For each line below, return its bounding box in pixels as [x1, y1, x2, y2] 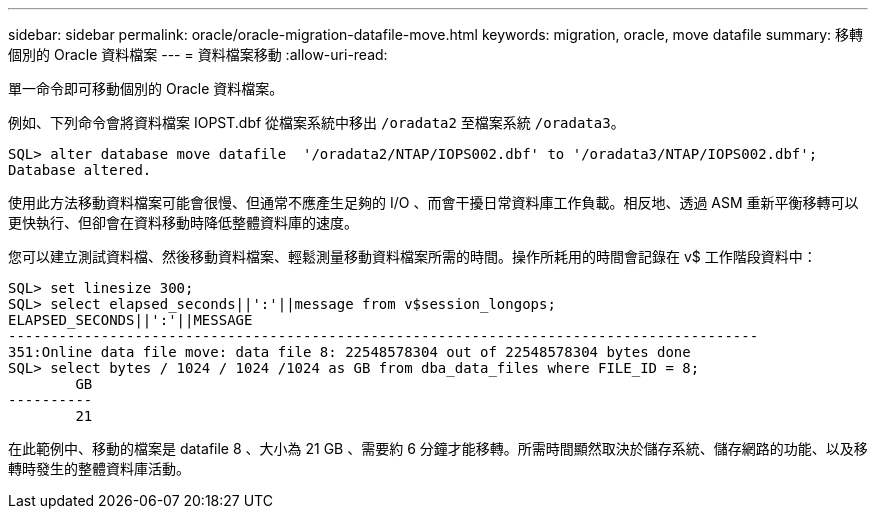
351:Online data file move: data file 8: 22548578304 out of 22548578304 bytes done [8, 344, 691, 360]
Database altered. [8, 162, 152, 178]
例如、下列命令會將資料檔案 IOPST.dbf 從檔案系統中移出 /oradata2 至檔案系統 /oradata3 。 [8, 114, 625, 131]
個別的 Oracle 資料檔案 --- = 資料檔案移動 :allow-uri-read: [8, 46, 388, 63]
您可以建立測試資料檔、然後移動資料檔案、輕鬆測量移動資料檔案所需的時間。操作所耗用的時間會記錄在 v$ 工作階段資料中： [8, 248, 817, 265]
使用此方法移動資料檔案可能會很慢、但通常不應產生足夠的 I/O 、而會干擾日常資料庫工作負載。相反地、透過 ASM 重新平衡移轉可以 [8, 194, 859, 211]
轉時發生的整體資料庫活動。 [8, 460, 190, 477]
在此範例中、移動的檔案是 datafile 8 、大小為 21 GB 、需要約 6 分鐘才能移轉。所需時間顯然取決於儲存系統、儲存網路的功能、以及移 [8, 440, 868, 457]
